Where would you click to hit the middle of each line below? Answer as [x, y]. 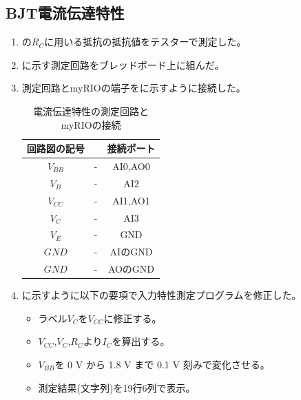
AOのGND [131, 269]
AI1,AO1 [131, 200]
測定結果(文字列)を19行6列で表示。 [117, 387]
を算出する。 [141, 341]
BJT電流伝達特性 [65, 13]
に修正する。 [133, 318]
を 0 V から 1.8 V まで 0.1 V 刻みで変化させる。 [162, 364]
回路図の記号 [55, 148]
